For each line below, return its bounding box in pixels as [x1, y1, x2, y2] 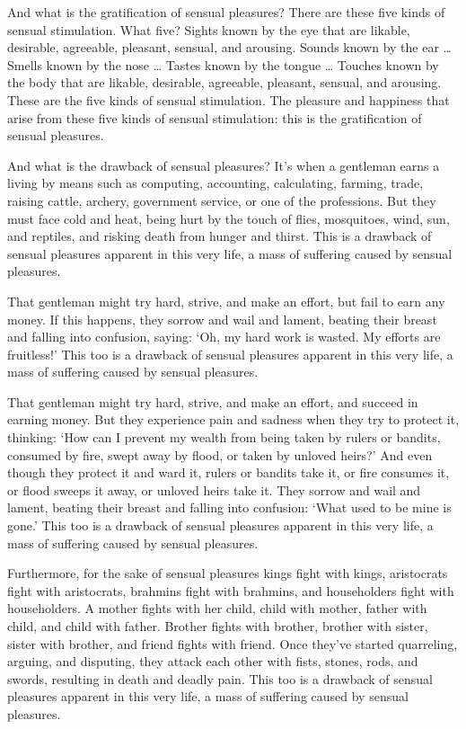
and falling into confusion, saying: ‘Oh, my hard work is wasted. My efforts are [7, 327, 441, 346]
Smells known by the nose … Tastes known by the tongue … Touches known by [7, 55, 439, 74]
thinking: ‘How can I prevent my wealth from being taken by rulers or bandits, [7, 428, 441, 447]
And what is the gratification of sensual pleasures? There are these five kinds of [7, 3, 445, 21]
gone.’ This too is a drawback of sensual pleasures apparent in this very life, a [7, 516, 434, 535]
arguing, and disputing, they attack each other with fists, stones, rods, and [7, 652, 418, 671]
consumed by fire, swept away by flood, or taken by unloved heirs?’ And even [7, 445, 433, 464]
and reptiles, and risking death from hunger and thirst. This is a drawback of [7, 227, 432, 245]
